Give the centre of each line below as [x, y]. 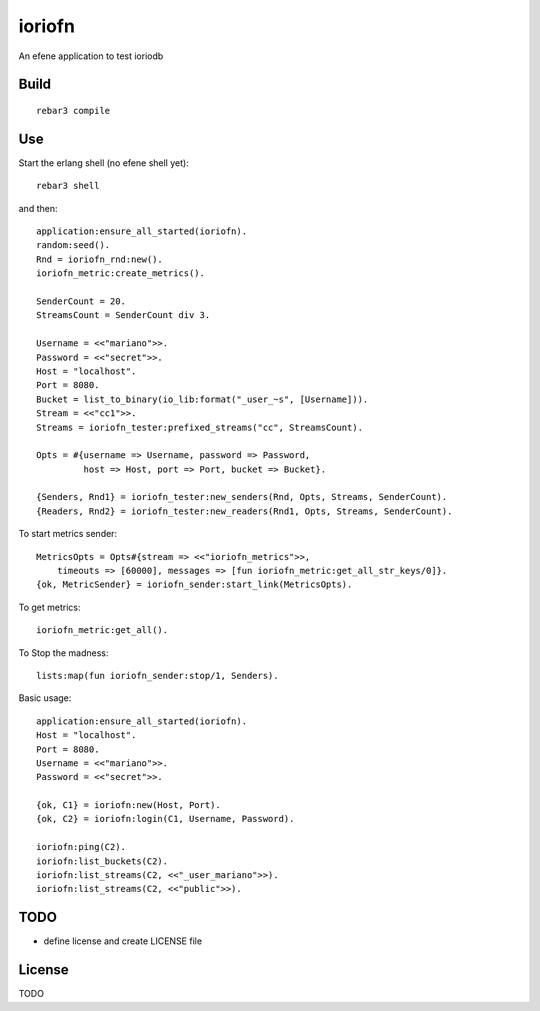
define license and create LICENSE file [123, 941]
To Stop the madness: [63, 652]
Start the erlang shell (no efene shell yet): [103, 162]
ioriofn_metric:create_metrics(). [120, 273]
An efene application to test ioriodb [91, 56]
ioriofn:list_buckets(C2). [102, 861]
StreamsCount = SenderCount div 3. [123, 315]
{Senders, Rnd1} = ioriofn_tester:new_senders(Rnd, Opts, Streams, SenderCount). [242, 497]
